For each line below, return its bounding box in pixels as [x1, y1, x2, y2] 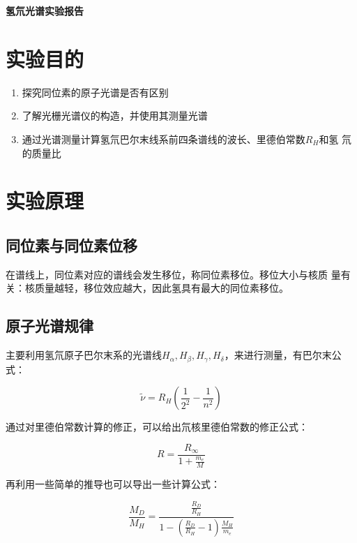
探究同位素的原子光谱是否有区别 [22, 84, 169, 99]
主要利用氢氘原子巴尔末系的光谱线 [6, 348, 162, 362]
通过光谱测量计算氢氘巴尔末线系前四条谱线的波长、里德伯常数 [22, 131, 305, 146]
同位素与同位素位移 [6, 234, 137, 255]
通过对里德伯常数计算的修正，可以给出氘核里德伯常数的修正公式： [6, 419, 308, 434]
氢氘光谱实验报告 [6, 3, 84, 17]
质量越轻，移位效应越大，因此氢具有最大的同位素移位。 [34, 281, 289, 295]
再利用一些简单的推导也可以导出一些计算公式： [6, 477, 220, 491]
